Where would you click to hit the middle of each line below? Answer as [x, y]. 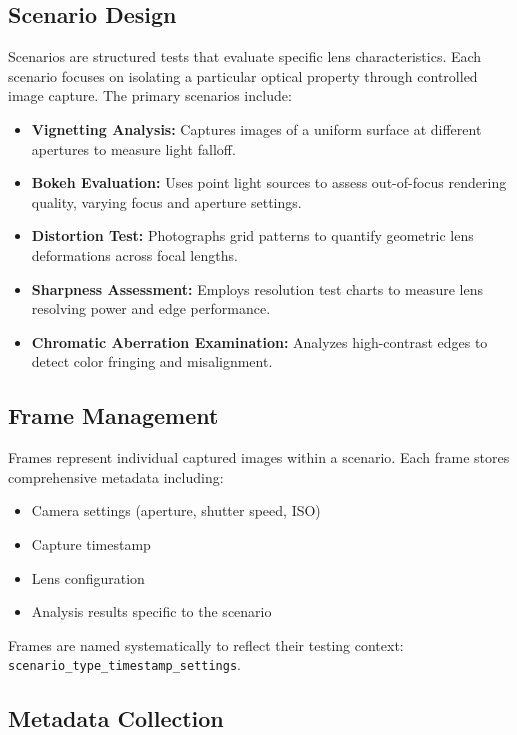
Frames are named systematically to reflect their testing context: [206, 644]
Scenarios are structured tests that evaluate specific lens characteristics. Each [245, 56]
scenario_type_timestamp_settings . [124, 664]
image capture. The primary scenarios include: [150, 95]
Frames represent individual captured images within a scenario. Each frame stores [259, 457]
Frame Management [113, 415]
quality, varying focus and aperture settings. [166, 201]
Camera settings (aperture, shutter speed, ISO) [176, 510]
